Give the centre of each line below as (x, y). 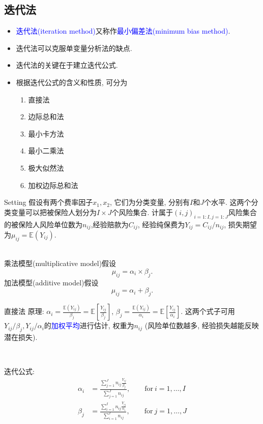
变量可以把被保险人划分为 (54, 212)
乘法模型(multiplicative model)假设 (60, 263)
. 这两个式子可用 (208, 311)
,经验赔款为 (110, 224)
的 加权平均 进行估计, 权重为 (89, 325)
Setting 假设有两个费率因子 (49, 202)
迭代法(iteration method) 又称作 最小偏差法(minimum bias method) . (123, 31)
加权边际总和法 (53, 185)
